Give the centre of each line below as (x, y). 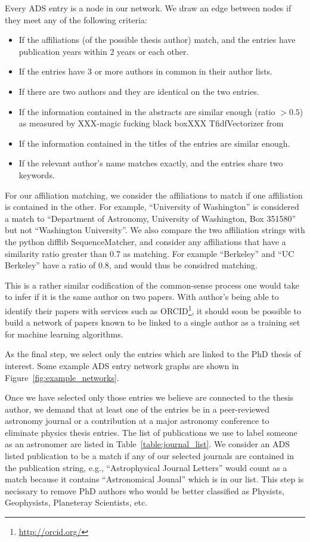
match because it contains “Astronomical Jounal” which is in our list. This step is (154, 479)
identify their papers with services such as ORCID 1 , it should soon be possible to (153, 309)
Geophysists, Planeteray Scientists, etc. (76, 502)
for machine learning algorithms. (64, 334)
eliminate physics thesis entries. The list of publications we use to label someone (151, 432)
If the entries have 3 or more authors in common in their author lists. (145, 71)
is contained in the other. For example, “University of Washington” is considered (152, 207)
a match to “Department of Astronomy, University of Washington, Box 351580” (151, 218)
